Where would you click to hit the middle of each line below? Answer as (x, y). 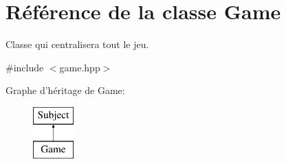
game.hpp (80, 67)
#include (25, 67)
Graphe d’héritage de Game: (65, 90)
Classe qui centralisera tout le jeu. (77, 44)
